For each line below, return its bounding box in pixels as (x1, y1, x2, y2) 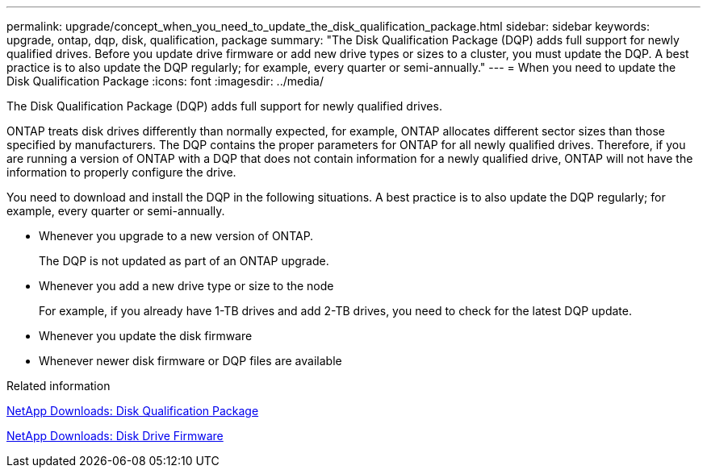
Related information (6, 379, 111, 393)
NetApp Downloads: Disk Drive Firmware (6, 429, 224, 443)
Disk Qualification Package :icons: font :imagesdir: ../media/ (6, 74, 324, 88)
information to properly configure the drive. (6, 165, 236, 179)
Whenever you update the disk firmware (39, 329, 253, 343)
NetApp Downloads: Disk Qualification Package (6, 404, 259, 418)
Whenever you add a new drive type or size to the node (39, 279, 334, 293)
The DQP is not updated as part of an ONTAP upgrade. (39, 254, 329, 268)
